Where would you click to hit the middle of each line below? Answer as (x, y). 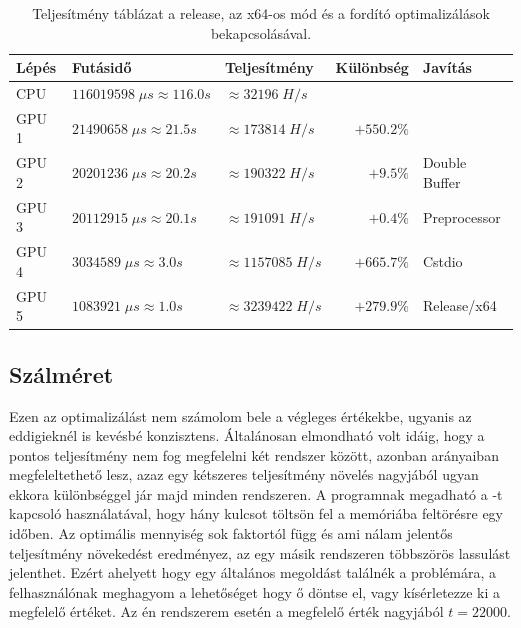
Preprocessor (461, 216)
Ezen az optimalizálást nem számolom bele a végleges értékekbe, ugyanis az (240, 415)
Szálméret (61, 373)
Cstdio (442, 260)
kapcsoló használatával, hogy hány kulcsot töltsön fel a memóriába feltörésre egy (256, 513)
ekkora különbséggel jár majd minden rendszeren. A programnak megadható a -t (256, 493)
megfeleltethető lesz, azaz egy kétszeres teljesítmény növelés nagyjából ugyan (244, 474)
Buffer (441, 181)
